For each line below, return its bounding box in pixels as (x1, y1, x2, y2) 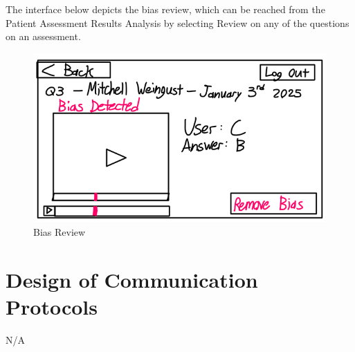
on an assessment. (6, 29, 81, 44)
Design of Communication (6, 265, 258, 293)
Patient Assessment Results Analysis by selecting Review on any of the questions (6, 15, 349, 30)
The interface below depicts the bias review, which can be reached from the (6, 2, 325, 16)
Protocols (6, 292, 98, 320)
